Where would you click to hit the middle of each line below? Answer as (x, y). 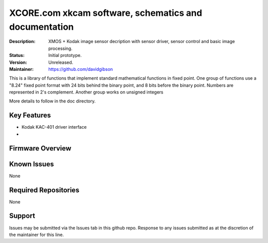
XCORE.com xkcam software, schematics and (106, 13)
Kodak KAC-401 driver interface (54, 127)
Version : (18, 62)
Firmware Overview (40, 148)
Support (22, 216)
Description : (22, 42)
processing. (61, 48)
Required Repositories (44, 190)
